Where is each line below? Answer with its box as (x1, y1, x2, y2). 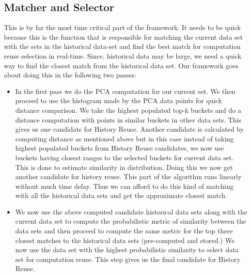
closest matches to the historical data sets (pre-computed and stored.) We (15, 235, 235, 245)
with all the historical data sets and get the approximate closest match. (15, 190, 227, 200)
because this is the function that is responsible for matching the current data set (4, 31, 243, 42)
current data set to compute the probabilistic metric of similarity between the (15, 216, 246, 226)
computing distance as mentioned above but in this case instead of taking (15, 133, 234, 143)
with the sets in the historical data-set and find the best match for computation (4, 41, 241, 51)
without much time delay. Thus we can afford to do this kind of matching (15, 181, 234, 191)
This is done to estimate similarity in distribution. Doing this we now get (15, 162, 233, 172)
